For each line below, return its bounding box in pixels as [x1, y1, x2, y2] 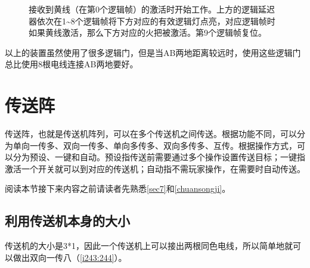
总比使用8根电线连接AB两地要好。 [5, 58, 138, 70]
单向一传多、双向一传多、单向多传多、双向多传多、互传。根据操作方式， [13, 139, 297, 151]
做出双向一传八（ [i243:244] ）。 [13, 251, 127, 263]
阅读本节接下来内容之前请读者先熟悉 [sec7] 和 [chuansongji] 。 [5, 182, 231, 195]
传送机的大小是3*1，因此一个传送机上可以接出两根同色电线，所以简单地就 [5, 239, 293, 252]
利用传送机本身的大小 [5, 211, 130, 230]
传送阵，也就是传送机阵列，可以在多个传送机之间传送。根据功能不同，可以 [5, 127, 297, 140]
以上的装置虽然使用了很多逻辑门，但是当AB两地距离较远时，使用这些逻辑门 [5, 46, 301, 58]
